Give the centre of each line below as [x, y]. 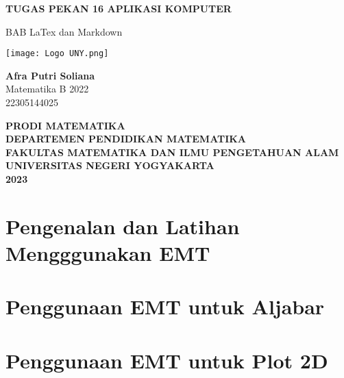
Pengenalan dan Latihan [123, 226]
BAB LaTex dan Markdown [64, 31]
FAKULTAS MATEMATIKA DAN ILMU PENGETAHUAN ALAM [172, 152]
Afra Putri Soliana [50, 75]
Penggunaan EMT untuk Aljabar [165, 306]
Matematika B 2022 [47, 89]
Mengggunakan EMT [108, 252]
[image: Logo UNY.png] [57, 54]
